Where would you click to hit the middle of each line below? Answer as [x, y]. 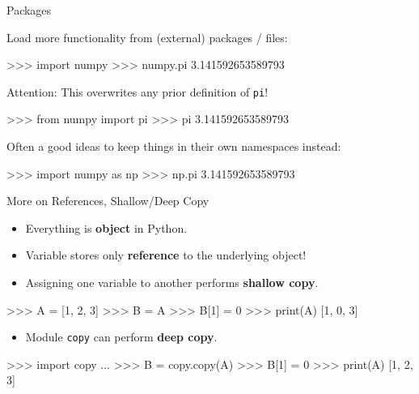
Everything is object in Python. [106, 227]
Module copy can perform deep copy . [121, 337]
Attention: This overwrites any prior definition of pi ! [138, 91]
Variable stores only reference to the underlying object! [166, 255]
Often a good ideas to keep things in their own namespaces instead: [174, 146]
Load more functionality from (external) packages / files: [147, 37]
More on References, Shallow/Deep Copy [108, 201]
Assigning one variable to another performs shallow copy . [172, 282]
